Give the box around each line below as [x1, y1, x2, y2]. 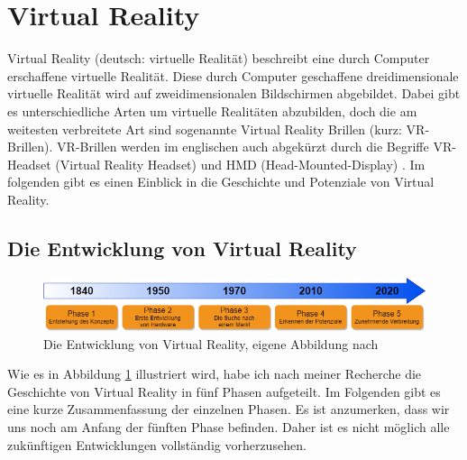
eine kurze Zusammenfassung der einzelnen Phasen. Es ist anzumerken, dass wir [7, 400, 450, 419]
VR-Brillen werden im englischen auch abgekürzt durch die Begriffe [57, 137, 429, 156]
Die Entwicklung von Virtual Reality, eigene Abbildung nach [43, 334, 379, 353]
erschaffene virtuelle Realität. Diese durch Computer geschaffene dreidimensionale [7, 66, 459, 85]
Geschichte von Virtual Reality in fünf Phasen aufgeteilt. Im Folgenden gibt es [7, 382, 441, 400]
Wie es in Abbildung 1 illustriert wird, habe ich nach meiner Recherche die [7, 364, 422, 383]
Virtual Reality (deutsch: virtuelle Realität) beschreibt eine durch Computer [7, 49, 430, 68]
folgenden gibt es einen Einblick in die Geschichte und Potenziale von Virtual [7, 172, 435, 191]
